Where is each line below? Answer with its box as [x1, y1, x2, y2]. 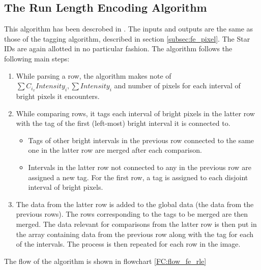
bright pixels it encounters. [16, 91, 100, 102]
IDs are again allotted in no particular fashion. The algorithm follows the [4, 43, 233, 54]
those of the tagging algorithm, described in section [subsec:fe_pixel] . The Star [4, 33, 250, 44]
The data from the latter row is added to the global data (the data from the [16, 198, 254, 209]
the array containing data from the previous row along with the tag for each [16, 228, 254, 239]
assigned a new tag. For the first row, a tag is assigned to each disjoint [28, 172, 248, 182]
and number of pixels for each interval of [114, 80, 241, 91]
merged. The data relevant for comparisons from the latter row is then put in [16, 218, 257, 229]
